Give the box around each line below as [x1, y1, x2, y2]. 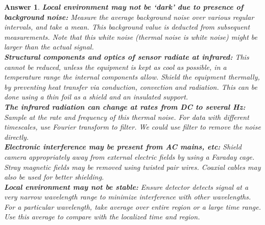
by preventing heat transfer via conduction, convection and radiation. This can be [4, 81, 257, 92]
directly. [4, 131, 29, 142]
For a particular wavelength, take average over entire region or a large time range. [4, 201, 261, 212]
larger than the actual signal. [4, 41, 94, 52]
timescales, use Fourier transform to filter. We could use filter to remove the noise [4, 121, 261, 132]
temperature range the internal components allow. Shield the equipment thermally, [4, 71, 260, 82]
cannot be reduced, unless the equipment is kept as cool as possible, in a [4, 61, 227, 72]
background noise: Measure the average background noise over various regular [4, 11, 254, 22]
